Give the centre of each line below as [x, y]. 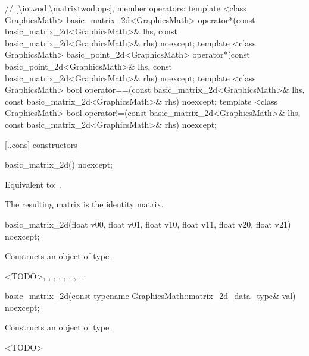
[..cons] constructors [41, 144]
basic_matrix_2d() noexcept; [59, 164]
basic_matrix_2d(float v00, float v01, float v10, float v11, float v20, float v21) [148, 224]
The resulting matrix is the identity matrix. [84, 204]
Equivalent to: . [33, 184]
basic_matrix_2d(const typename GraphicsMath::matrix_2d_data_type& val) [150, 296]
